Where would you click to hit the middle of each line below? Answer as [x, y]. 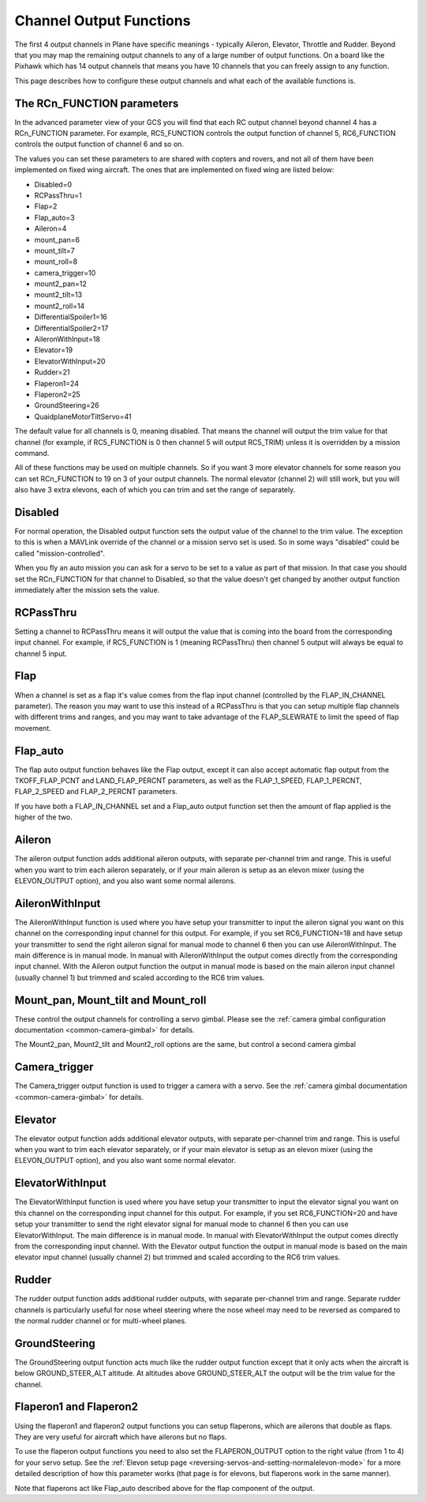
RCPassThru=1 [58, 195]
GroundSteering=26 [67, 405]
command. [32, 453]
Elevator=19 [54, 350]
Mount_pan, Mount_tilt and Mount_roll [110, 1000]
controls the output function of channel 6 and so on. [99, 144]
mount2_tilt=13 [58, 295]
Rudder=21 [52, 372]
